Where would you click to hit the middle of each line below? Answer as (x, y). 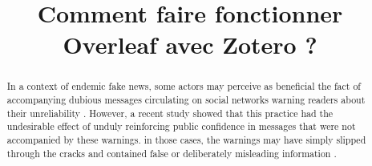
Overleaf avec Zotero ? (190, 45)
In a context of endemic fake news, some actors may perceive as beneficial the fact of (184, 86)
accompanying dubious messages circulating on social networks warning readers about (186, 100)
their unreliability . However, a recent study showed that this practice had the (170, 113)
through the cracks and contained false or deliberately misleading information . (172, 153)
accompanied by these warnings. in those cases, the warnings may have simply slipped (186, 139)
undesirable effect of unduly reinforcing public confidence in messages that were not (181, 126)
